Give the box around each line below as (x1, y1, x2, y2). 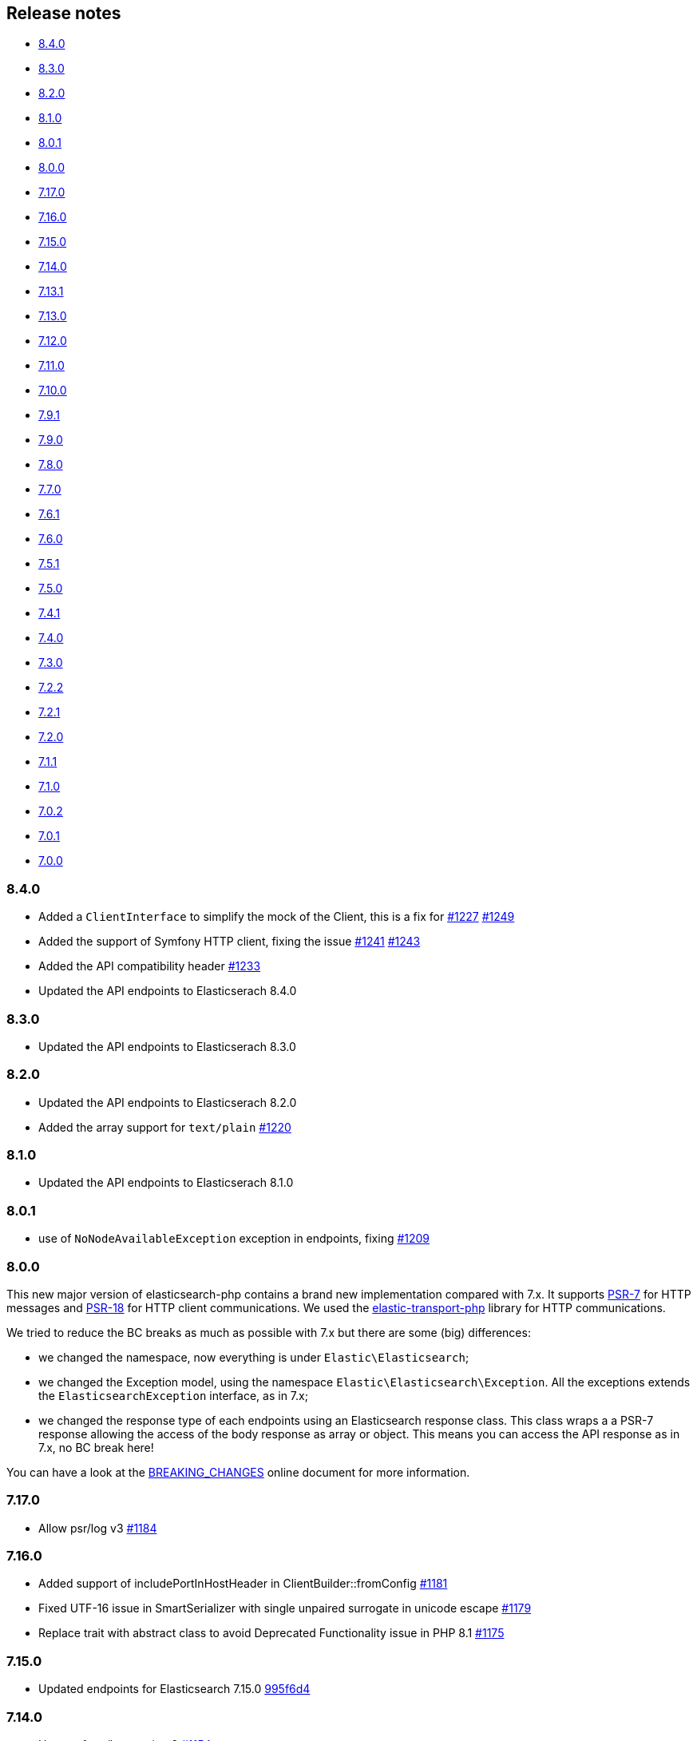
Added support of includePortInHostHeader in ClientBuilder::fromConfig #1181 (38, 1576, 448, 1591)
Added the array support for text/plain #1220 (38, 1120, 291, 1134)
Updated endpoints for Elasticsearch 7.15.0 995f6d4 (38, 1682, 311, 1696)
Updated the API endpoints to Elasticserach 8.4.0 (38, 984, 297, 998)
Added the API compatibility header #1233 (38, 959, 261, 974)
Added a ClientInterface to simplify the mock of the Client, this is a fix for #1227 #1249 (38, 910, 515, 924)
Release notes (6, 3, 121, 23)
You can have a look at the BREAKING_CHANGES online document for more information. (6, 1465, 470, 1479)
